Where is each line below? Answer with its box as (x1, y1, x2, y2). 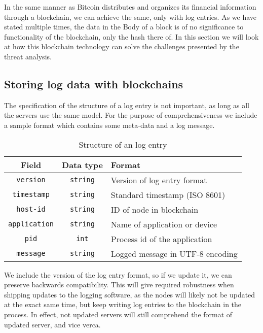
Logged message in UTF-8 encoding (110, 247, 238, 259)
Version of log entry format (110, 174, 207, 186)
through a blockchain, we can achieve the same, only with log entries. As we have (4, 11, 257, 22)
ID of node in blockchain (110, 203, 199, 215)
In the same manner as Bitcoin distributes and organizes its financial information (4, 2, 256, 12)
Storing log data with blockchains (4, 76, 183, 91)
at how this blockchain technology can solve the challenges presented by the (4, 41, 239, 52)
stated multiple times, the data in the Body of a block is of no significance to (4, 21, 244, 32)
